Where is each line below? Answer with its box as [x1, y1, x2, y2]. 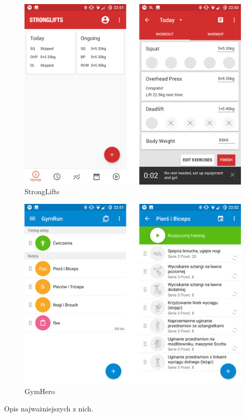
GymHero [24, 386, 55, 396]
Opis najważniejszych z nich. [4, 403, 93, 413]
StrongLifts [24, 186, 60, 197]
